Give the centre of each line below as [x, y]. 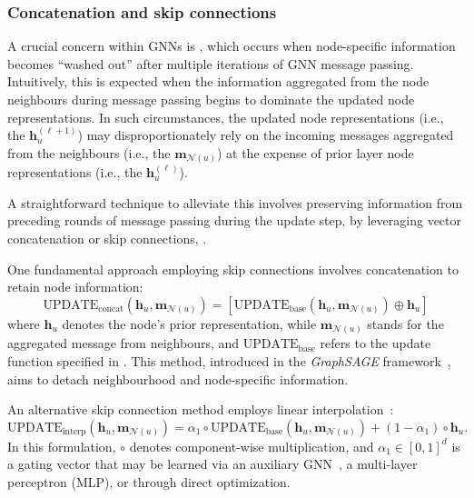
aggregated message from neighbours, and [123, 343]
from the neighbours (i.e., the [89, 152]
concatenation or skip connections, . [107, 239]
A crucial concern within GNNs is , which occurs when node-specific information [232, 46]
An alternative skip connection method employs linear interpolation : [201, 409]
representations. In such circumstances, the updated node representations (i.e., [226, 117]
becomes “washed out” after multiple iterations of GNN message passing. [211, 63]
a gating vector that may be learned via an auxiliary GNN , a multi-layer [212, 464]
